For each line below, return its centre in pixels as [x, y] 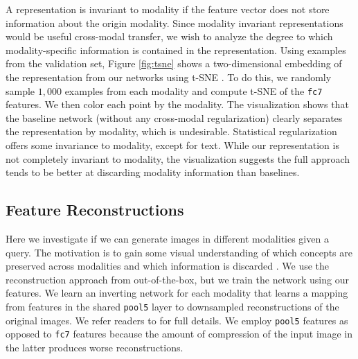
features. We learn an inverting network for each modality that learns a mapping [177, 293]
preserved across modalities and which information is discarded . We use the [168, 266]
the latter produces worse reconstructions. [95, 347]
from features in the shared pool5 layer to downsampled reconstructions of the [172, 306]
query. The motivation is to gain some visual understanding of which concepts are [179, 252]
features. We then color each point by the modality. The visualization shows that [177, 104]
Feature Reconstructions [95, 210]
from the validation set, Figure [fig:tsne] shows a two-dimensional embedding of [174, 63]
